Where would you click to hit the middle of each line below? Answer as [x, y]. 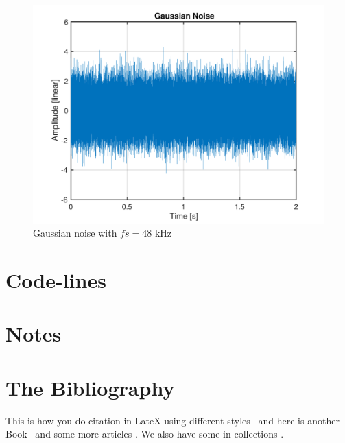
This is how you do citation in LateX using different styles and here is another [172, 420]
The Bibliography [90, 387]
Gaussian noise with [75, 233]
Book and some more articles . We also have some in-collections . [145, 434]
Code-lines [56, 279]
